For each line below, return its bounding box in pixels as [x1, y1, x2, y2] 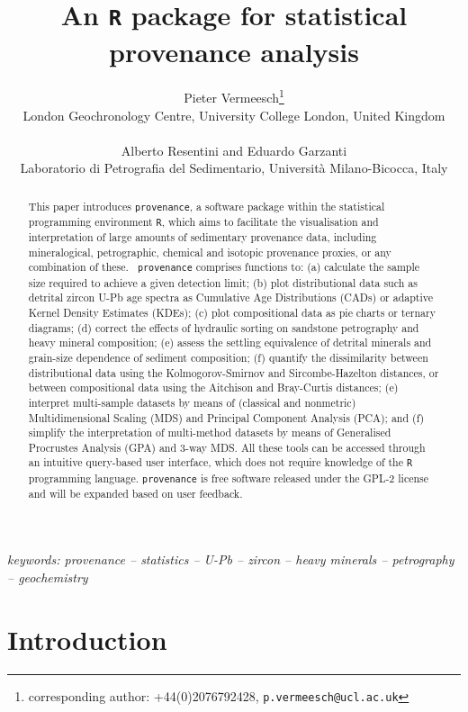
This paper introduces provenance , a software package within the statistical [28, 198, 385, 213]
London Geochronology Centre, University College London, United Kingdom [22, 105, 445, 124]
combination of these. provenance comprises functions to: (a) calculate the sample [28, 259, 420, 275]
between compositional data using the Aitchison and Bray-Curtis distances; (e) [28, 380, 399, 395]
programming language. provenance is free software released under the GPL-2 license [28, 470, 429, 485]
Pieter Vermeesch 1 [184, 86, 284, 107]
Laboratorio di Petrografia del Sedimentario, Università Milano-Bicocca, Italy [20, 158, 448, 177]
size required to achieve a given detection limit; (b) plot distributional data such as [28, 275, 418, 290]
